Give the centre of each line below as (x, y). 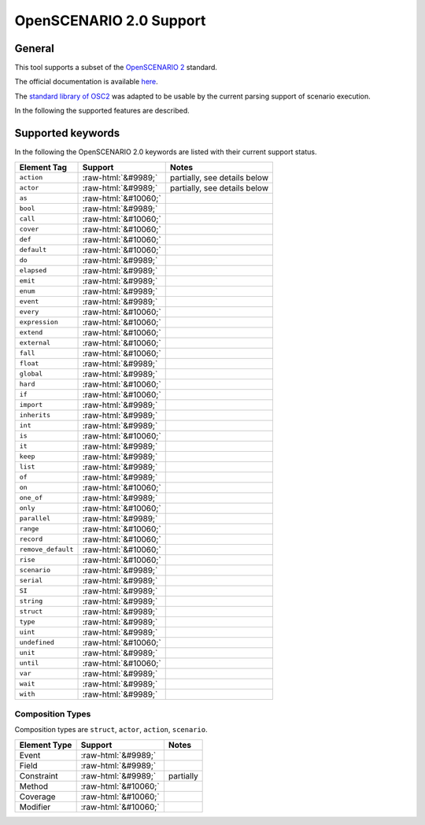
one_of (31, 498)
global (31, 374)
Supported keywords (67, 133)
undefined (37, 643)
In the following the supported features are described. (102, 111)
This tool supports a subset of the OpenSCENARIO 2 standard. (116, 68)
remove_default (46, 550)
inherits (35, 415)
